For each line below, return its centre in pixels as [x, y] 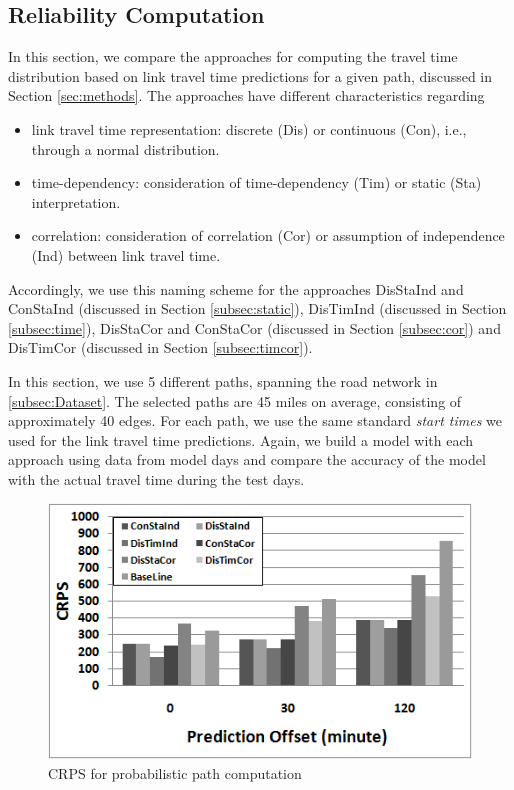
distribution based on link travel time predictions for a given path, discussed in [250, 75]
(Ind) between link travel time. [126, 254]
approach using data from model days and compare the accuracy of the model [247, 459]
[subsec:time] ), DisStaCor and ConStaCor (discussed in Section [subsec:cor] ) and [254, 327]
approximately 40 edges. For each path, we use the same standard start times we [255, 420]
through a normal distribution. [125, 148]
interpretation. [76, 201]
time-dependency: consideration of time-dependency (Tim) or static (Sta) [256, 182]
